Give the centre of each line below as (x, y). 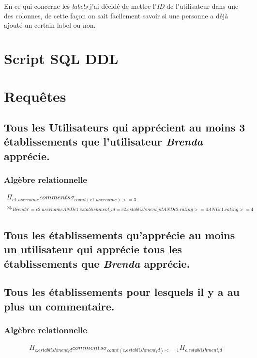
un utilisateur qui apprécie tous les (93, 249)
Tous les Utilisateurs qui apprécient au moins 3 (125, 127)
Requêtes (35, 96)
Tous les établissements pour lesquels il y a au (122, 292)
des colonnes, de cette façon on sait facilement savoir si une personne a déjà (116, 15)
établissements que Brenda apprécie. (97, 263)
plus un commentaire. (59, 306)
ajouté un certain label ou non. (50, 25)
